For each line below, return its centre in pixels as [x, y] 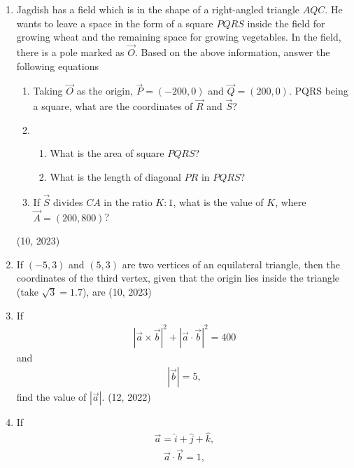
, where [291, 201]
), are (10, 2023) [117, 291]
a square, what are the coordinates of [113, 106]
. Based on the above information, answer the [232, 52]
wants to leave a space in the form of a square [115, 23]
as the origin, [105, 91]
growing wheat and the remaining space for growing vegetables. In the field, [179, 37]
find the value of [51, 397]
